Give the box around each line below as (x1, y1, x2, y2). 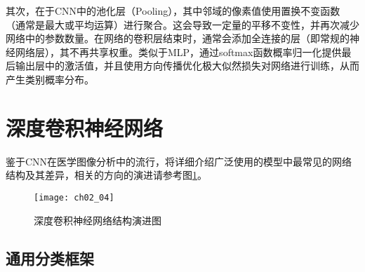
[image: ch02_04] (34, 192, 114, 203)
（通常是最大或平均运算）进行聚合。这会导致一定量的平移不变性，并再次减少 (6, 17, 359, 32)
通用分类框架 (6, 247, 94, 268)
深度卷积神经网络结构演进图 (34, 212, 161, 227)
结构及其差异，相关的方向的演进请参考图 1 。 (6, 168, 207, 182)
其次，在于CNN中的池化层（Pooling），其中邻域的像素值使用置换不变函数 (6, 4, 340, 18)
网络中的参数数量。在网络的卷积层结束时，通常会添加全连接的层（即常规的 (6, 31, 350, 46)
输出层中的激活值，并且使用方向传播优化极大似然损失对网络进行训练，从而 (15, 58, 359, 73)
